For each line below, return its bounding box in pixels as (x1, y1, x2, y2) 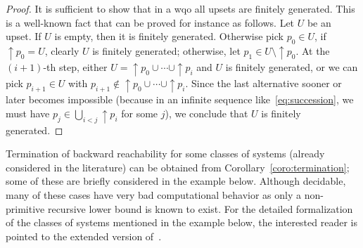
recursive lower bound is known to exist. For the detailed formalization (47, 201, 353, 216)
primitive (6, 201, 45, 216)
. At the (295, 43, 330, 58)
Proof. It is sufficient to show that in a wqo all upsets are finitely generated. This (6, 1, 355, 15)
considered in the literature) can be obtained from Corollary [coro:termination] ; (6, 159, 350, 174)
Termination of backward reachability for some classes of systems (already (6, 146, 325, 161)
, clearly (44, 43, 79, 58)
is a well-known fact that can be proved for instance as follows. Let (6, 15, 295, 30)
